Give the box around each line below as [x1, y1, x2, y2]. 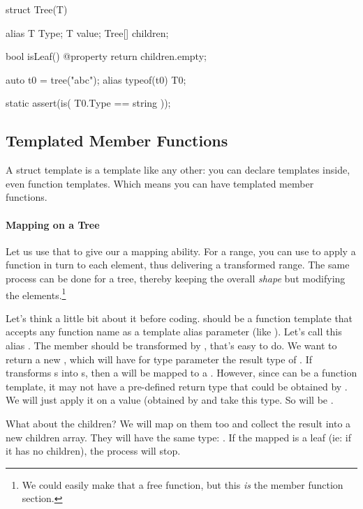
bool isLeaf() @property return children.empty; [6, 49, 207, 63]
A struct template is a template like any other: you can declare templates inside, [6, 162, 350, 177]
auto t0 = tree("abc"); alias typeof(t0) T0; [6, 72, 186, 86]
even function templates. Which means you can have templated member [6, 176, 314, 190]
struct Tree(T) [6, 2, 68, 16]
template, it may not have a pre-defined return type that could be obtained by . [6, 379, 348, 393]
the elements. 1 [6, 285, 66, 302]
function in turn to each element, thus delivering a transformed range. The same [6, 257, 350, 272]
